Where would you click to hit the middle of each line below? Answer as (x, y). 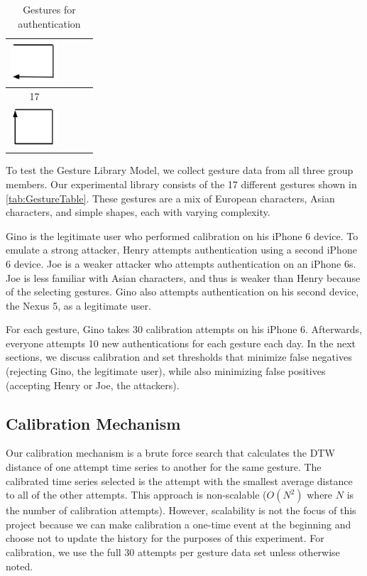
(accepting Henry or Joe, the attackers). (93, 385)
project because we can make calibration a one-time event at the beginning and (179, 524)
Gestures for (49, 9)
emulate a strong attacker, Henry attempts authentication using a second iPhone (181, 250)
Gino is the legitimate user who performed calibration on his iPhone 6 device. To (182, 235)
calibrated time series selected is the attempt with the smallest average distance (179, 480)
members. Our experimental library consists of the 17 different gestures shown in (181, 184)
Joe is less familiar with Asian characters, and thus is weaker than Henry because (183, 277)
